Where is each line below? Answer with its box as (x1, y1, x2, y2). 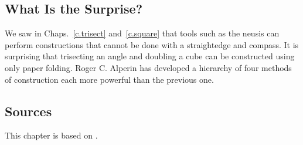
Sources (5, 102, 52, 120)
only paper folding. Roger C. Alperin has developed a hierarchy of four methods (5, 61, 292, 73)
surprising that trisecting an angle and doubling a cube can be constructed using (5, 50, 295, 62)
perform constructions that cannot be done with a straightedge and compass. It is (5, 38, 299, 50)
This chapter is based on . (5, 129, 98, 141)
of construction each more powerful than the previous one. (5, 73, 214, 85)
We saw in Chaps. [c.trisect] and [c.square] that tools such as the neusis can (5, 27, 280, 39)
